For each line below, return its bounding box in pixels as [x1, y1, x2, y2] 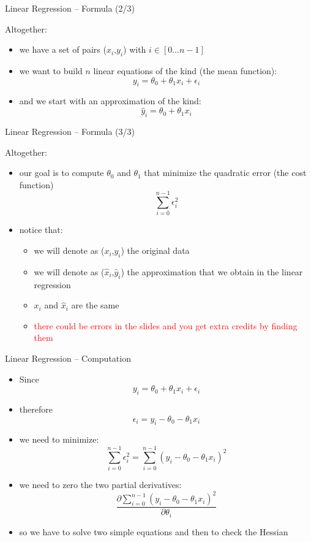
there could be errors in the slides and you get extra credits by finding [34, 319, 298, 332]
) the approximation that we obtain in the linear [121, 265, 303, 278]
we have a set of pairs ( [19, 43, 107, 56]
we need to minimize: [19, 433, 99, 446]
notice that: [19, 223, 63, 236]
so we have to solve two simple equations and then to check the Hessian [19, 525, 288, 538]
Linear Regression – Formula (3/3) [5, 124, 135, 137]
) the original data [121, 244, 190, 257]
